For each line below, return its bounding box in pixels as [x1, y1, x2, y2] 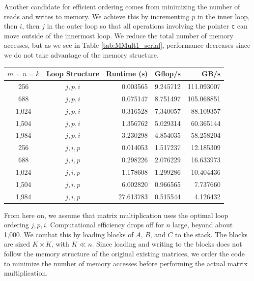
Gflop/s [154, 68, 181, 79]
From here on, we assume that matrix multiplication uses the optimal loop [4, 210, 228, 220]
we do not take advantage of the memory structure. [4, 50, 159, 60]
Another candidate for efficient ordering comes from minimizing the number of [4, 1, 240, 11]
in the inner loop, [197, 11, 250, 21]
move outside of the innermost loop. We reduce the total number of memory [4, 30, 233, 40]
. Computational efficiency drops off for [46, 219, 164, 230]
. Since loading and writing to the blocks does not [92, 239, 242, 249]
